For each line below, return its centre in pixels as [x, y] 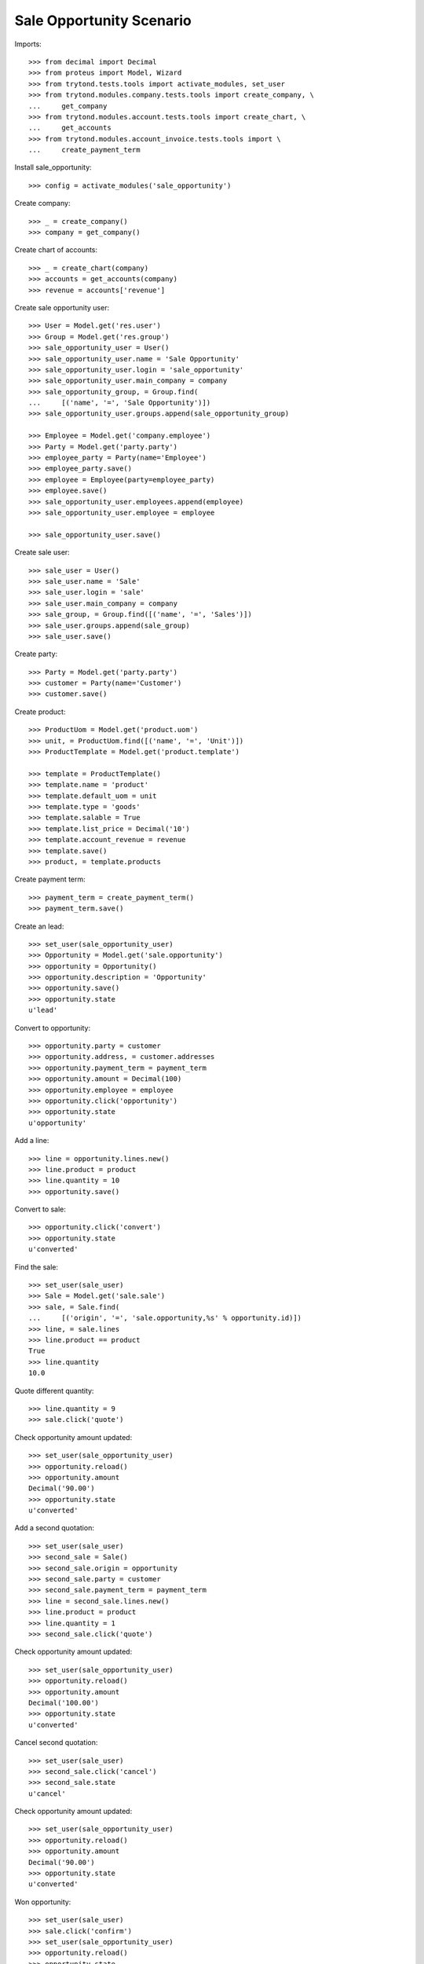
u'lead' [43, 1010]
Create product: [40, 712]
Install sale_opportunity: [53, 167]
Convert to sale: [40, 1209]
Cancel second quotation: [56, 1742]
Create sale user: [42, 552]
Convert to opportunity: [52, 1028]
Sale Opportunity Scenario [103, 20]
